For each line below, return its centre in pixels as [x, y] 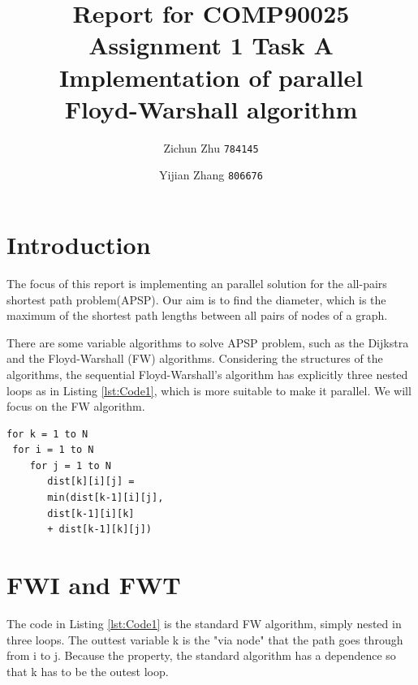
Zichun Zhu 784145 [211, 147]
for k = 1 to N [47, 434]
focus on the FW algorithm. [76, 406]
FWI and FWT [94, 585]
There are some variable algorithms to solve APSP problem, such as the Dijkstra [208, 342]
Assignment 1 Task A [211, 45]
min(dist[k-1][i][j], [106, 498]
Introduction [79, 244]
